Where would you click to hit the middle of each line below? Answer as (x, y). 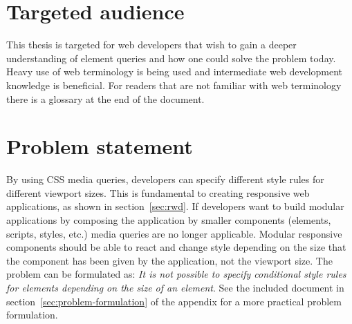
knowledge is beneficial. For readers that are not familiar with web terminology (174, 85)
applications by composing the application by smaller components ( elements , (169, 220)
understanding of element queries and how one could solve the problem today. (171, 58)
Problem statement (100, 146)
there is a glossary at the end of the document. (105, 98)
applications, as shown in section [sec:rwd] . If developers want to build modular (175, 206)
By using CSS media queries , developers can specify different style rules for (165, 179)
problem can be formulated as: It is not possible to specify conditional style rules (176, 274)
